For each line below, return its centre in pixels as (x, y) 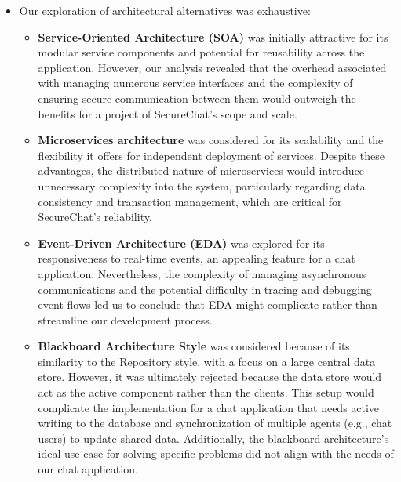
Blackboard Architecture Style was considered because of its (194, 346)
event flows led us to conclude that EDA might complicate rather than (208, 304)
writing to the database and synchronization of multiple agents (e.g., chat (215, 423)
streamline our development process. (125, 319)
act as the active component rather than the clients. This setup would (206, 392)
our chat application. (88, 469)
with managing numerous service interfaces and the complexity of (195, 83)
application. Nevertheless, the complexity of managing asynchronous (202, 273)
